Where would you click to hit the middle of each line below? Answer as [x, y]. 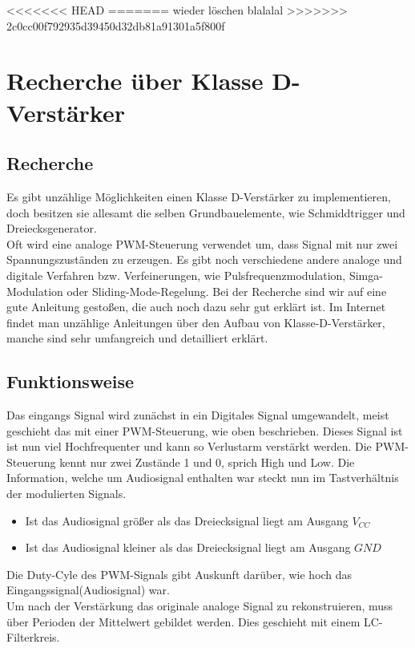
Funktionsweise [71, 381]
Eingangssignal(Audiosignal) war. [88, 590]
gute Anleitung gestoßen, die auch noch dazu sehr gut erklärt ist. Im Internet [196, 307]
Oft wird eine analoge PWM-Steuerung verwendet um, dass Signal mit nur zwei [202, 243]
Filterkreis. [33, 637]
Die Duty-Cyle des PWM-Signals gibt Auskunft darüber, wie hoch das [179, 574]
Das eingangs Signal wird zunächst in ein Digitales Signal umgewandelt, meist [198, 415]
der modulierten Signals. [66, 494]
